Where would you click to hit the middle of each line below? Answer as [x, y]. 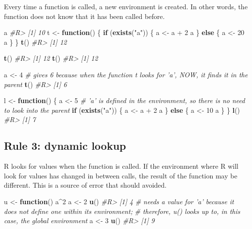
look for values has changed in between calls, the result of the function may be [121, 175]
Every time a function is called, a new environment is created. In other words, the [126, 6]
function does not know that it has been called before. [84, 16]
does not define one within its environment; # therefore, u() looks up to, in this [122, 211]
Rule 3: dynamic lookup [65, 146]
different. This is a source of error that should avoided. [85, 185]
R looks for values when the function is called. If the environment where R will [121, 166]
